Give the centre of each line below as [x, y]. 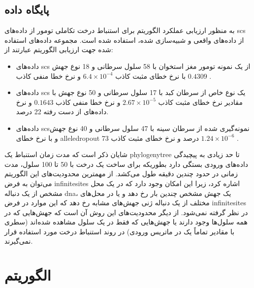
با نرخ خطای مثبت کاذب [151, 76]
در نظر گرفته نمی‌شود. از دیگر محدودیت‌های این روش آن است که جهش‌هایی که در [126, 212]
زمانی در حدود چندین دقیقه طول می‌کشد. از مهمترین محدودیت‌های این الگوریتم [121, 174]
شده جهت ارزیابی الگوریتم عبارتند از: [59, 49]
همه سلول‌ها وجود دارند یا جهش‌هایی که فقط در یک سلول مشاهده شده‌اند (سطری [126, 222]
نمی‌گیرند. [19, 241]
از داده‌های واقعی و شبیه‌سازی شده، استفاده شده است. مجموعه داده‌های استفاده [124, 40]
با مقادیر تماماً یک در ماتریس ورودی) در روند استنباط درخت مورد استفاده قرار [120, 231]
